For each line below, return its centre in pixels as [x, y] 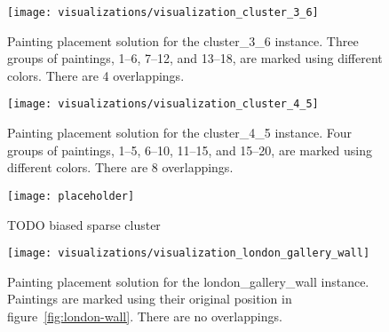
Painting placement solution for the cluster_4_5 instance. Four [180, 133]
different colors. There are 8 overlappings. [120, 167]
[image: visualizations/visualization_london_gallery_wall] [189, 253]
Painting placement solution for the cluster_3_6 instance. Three [183, 40]
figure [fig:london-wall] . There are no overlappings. [145, 316]
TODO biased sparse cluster [84, 224]
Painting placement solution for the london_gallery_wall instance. [188, 281]
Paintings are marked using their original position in [150, 299]
